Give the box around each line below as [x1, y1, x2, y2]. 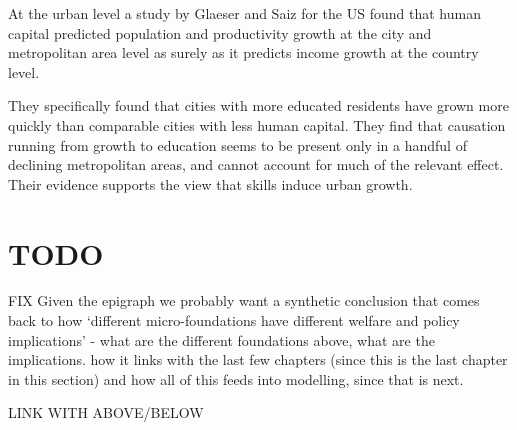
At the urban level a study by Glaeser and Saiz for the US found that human [8, 3, 481, 23]
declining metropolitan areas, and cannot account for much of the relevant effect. [8, 154, 504, 175]
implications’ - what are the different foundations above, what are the [8, 329, 435, 350]
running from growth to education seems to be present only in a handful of [8, 134, 467, 155]
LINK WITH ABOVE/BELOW [8, 402, 204, 423]
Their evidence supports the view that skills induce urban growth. [8, 173, 413, 194]
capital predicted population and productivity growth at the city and [8, 22, 432, 43]
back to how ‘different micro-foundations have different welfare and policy [8, 310, 460, 331]
